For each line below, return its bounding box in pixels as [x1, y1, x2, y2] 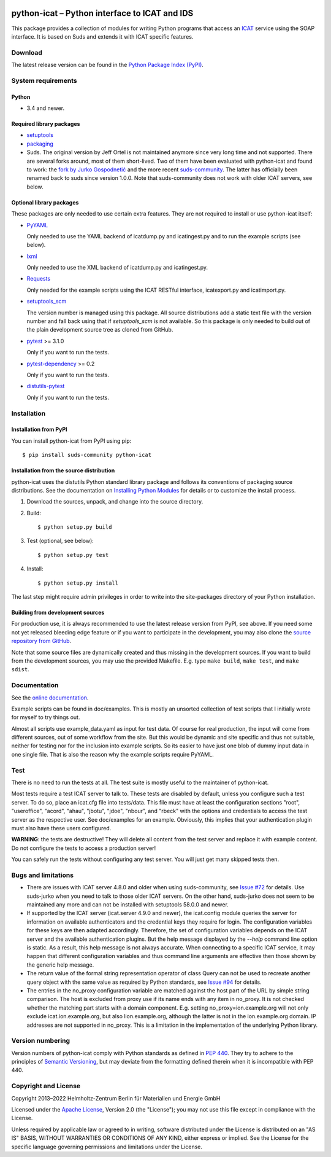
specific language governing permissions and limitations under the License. [11, 1143, 202, 1150]
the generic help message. [26, 961, 94, 968]
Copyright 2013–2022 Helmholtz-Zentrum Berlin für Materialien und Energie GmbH [11, 1094, 221, 1102]
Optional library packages [11, 198, 79, 206]
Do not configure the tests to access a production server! [11, 844, 156, 852]
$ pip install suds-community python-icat [22, 451, 152, 459]
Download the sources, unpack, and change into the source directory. [26, 498, 204, 505]
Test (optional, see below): [26, 537, 94, 545]
